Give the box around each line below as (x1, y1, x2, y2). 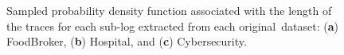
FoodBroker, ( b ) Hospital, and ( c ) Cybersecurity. (6, 33, 247, 49)
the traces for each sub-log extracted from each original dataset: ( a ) (6, 17, 338, 34)
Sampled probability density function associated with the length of (6, 2, 332, 18)
